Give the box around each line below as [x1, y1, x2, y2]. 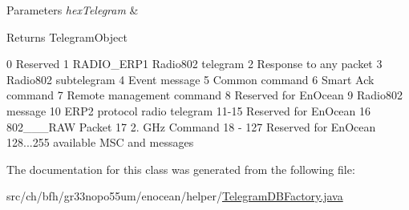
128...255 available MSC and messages [6, 134, 194, 151]
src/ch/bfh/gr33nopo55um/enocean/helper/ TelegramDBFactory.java [6, 188, 343, 204]
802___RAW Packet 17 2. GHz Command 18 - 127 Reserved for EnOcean [6, 118, 376, 135]
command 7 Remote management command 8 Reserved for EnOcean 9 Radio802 [6, 87, 403, 103]
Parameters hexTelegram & [6, 2, 139, 18]
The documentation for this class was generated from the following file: [6, 160, 355, 177]
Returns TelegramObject [6, 28, 128, 45]
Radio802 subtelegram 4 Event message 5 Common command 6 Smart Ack [6, 71, 375, 87]
